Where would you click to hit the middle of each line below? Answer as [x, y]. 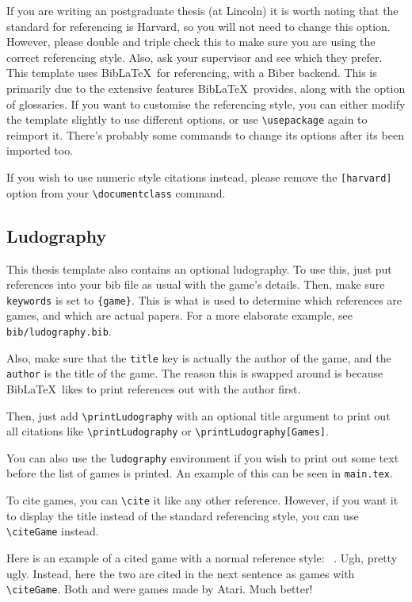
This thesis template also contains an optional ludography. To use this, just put [199, 268]
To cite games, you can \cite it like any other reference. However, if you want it [202, 500]
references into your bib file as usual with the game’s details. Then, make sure [196, 284]
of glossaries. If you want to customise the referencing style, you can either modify [206, 104]
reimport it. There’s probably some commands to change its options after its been [205, 134]
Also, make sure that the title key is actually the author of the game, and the [199, 357]
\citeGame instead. [53, 531]
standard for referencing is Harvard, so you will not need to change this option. [198, 26]
